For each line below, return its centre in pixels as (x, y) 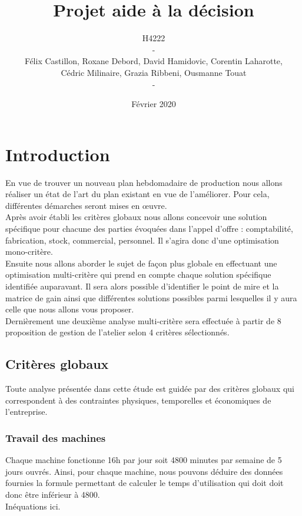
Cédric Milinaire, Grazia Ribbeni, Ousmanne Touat (154, 72)
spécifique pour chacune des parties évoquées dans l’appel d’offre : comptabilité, (149, 228)
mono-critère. (29, 252)
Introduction (58, 154)
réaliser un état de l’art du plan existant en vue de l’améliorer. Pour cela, (137, 194)
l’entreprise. (26, 412)
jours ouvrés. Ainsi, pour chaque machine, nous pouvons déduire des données (144, 471)
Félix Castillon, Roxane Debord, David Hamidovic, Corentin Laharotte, (154, 61)
